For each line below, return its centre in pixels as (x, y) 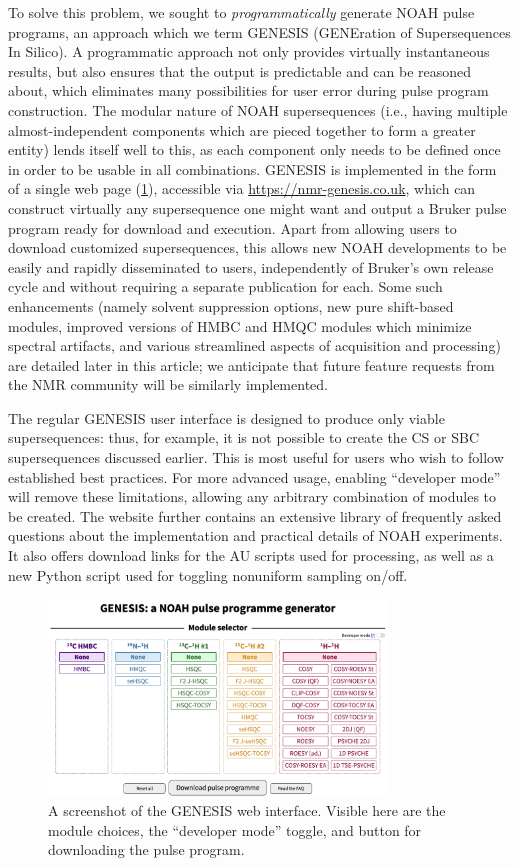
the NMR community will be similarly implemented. (168, 384)
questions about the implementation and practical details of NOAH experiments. (255, 535)
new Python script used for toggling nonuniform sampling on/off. (208, 574)
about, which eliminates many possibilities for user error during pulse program (248, 90)
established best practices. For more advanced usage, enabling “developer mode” (254, 476)
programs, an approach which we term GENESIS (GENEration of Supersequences (259, 31)
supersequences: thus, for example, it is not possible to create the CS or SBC (244, 437)
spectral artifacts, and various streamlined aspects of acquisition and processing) (254, 345)
